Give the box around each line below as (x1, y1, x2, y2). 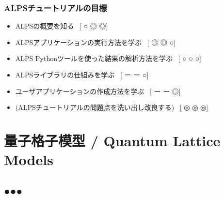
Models (4, 150, 53, 169)
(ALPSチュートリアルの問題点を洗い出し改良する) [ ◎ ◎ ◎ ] (15, 102, 208, 112)
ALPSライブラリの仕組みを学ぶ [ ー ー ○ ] (15, 70, 149, 79)
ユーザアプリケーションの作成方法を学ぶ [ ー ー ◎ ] (15, 86, 181, 96)
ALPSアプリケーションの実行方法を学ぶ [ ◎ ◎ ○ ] (15, 37, 176, 47)
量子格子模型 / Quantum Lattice (4, 130, 221, 150)
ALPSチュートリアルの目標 (4, 1, 107, 14)
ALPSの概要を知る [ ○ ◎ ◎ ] (15, 21, 108, 31)
